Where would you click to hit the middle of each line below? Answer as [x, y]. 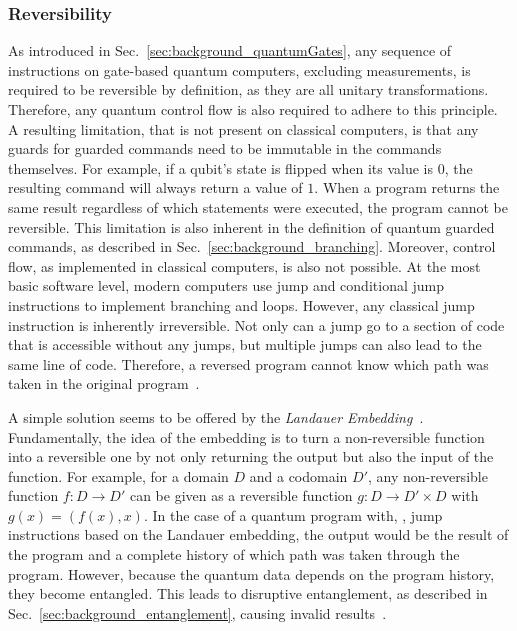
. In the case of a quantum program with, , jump [293, 514]
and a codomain [298, 475]
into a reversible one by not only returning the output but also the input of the [251, 456]
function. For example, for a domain [118, 475]
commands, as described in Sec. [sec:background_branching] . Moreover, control [252, 246]
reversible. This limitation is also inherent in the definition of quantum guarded [251, 226]
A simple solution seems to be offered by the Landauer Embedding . [216, 416]
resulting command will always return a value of [155, 187]
